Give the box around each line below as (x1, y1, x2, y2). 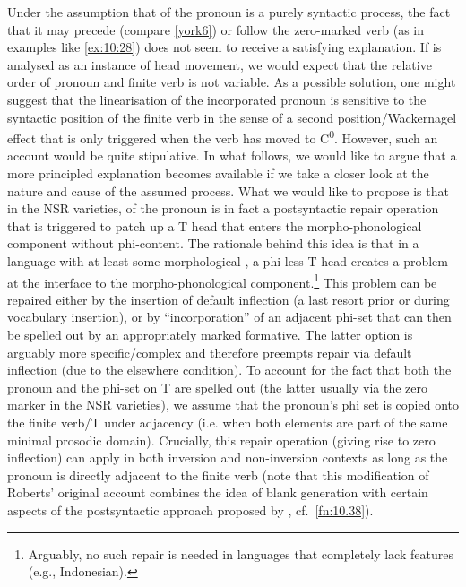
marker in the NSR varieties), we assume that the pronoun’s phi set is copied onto (7, 395, 460, 414)
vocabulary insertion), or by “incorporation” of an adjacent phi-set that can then (7, 307, 452, 326)
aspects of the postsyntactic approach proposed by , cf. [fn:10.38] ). (7, 500, 374, 519)
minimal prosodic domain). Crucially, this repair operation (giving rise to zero (7, 430, 436, 449)
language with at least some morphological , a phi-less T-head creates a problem (7, 251, 448, 270)
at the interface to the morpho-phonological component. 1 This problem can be (7, 270, 437, 291)
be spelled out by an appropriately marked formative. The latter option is (7, 325, 413, 343)
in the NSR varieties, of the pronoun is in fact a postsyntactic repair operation (7, 199, 439, 218)
